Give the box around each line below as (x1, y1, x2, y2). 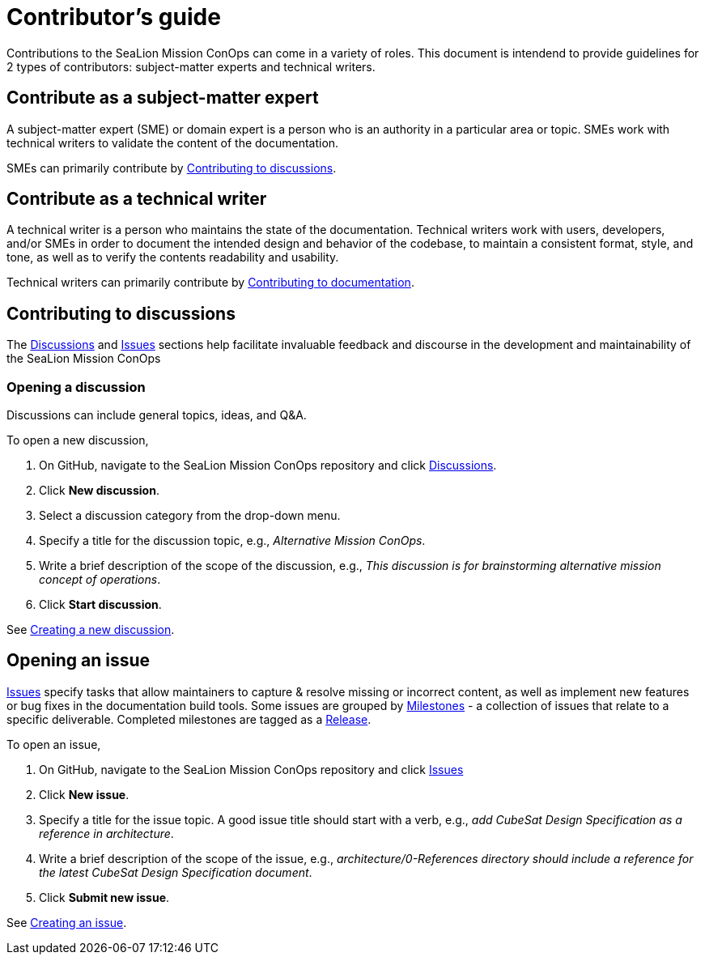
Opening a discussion (6, 378, 146, 395)
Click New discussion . (39, 483, 159, 498)
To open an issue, (6, 737, 101, 751)
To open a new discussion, (6, 433, 149, 448)
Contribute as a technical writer (6, 189, 267, 210)
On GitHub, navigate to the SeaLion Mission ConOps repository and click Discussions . (39, 458, 497, 473)
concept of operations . (39, 572, 161, 587)
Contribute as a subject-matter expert (6, 87, 319, 108)
